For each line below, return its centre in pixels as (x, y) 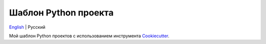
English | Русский (27, 27)
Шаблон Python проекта (61, 13)
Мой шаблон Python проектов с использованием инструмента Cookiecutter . (89, 36)
